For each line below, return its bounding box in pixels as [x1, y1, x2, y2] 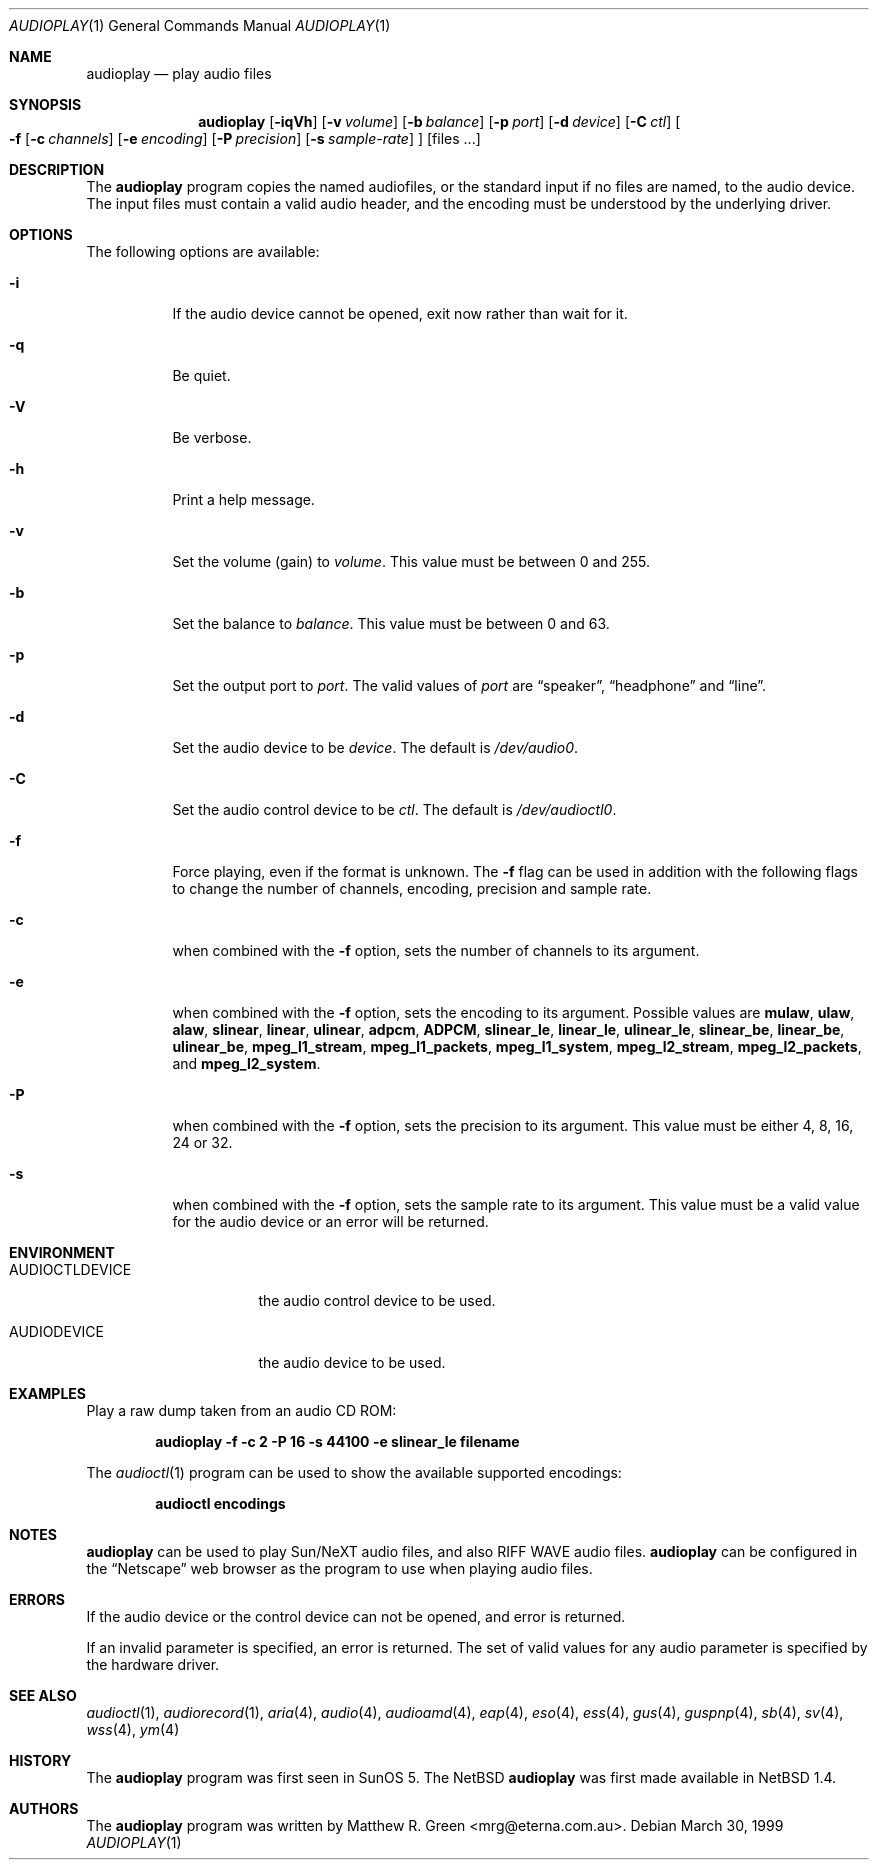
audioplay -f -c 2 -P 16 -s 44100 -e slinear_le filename [155, 1433, 520, 1450]
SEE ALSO [9, 1687, 77, 1704]
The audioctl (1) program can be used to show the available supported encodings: [86, 1464, 622, 1481]
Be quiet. [172, 367, 231, 384]
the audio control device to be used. [258, 1292, 496, 1309]
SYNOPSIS [9, 96, 82, 113]
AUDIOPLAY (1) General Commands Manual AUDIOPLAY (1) [9, 17, 391, 34]
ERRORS [9, 1591, 66, 1608]
